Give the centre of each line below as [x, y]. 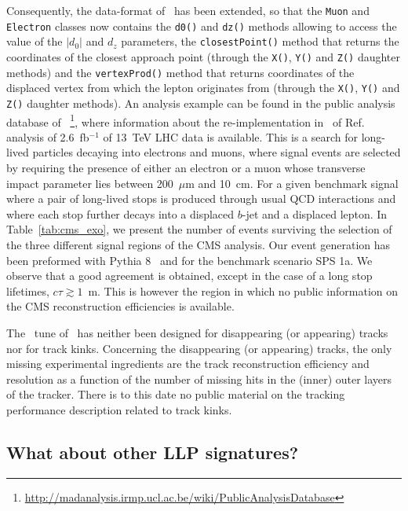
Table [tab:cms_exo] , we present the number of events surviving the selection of [199, 229]
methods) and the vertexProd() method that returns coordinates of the [180, 72]
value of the [35, 41]
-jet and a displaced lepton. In [315, 213]
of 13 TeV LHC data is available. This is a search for [231, 136]
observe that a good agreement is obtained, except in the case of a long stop [189, 276]
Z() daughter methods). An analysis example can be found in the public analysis [201, 103]
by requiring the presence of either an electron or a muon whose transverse [186, 168]
